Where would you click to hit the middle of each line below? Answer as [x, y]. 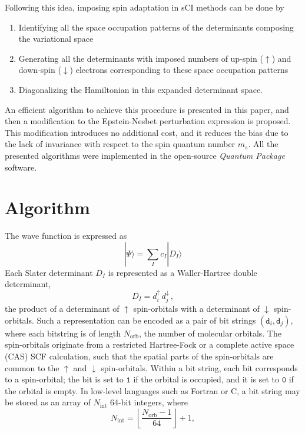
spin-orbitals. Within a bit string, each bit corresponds [199, 367]
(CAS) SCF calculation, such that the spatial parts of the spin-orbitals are [139, 356]
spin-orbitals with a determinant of [196, 309]
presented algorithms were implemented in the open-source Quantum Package [145, 155]
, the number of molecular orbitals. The [210, 333]
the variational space [56, 39]
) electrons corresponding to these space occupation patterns [179, 70]
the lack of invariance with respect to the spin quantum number [120, 144]
